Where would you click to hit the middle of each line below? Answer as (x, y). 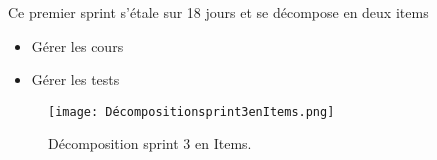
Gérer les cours (77, 45)
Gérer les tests (75, 79)
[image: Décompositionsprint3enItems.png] (191, 111)
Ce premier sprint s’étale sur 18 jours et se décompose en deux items (218, 12)
